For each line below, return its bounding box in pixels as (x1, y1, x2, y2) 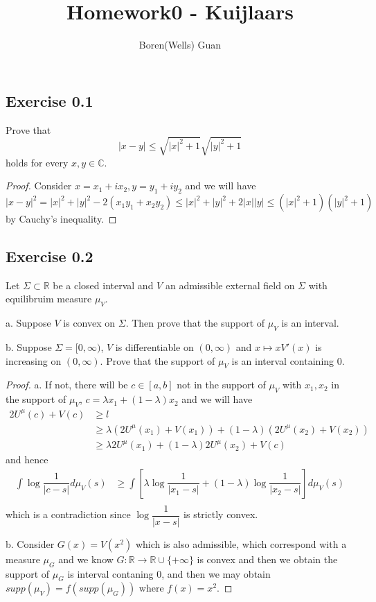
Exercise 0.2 (6, 246, 93, 267)
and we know (58, 551, 114, 566)
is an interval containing (231, 353, 334, 368)
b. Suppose (6, 340, 52, 354)
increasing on (6, 353, 62, 368)
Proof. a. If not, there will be (6, 377, 128, 392)
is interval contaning (67, 566, 154, 580)
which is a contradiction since (6, 507, 131, 522)
